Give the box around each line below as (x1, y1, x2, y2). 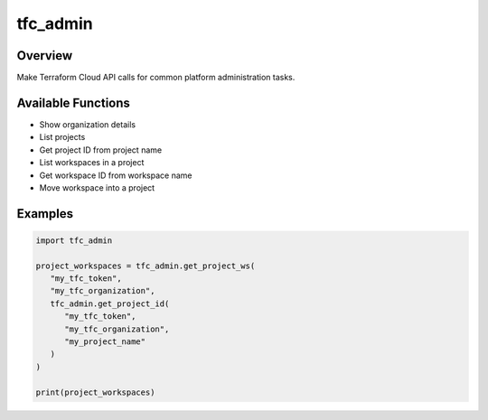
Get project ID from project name (39, 145, 163, 155)
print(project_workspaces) (35, 387, 155, 397)
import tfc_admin (35, 235, 113, 246)
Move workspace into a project (39, 182, 155, 193)
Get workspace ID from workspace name (39, 170, 192, 181)
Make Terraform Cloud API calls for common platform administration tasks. (16, 72, 296, 83)
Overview (16, 48, 73, 63)
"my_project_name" (64, 337, 146, 347)
